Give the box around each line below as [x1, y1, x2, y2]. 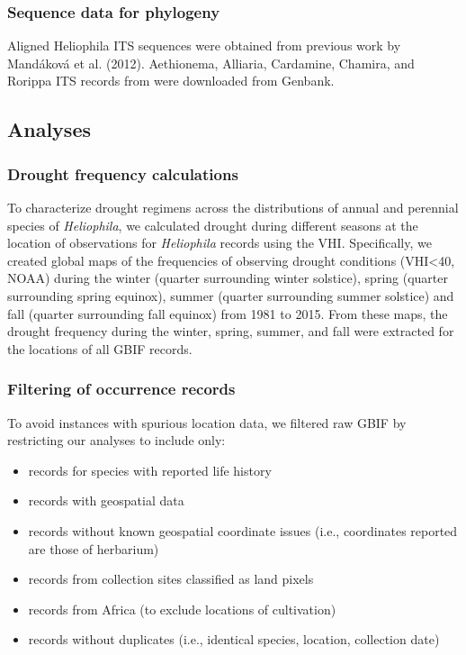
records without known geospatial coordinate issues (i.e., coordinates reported [28, 521, 458, 540]
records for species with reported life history [28, 460, 272, 479]
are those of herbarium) [28, 539, 159, 558]
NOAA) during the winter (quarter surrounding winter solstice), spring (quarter [7, 268, 448, 287]
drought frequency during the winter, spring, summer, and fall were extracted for [7, 322, 454, 341]
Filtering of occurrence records [7, 378, 236, 400]
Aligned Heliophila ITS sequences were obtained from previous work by [7, 36, 401, 55]
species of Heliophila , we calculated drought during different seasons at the [7, 215, 418, 234]
